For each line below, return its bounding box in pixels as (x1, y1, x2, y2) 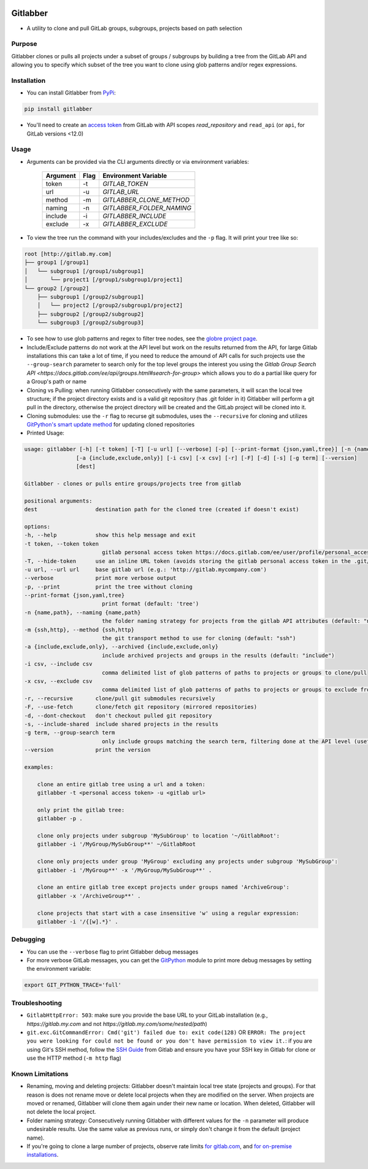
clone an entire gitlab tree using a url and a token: (37, 781, 205, 788)
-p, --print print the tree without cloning (24, 583, 193, 590)
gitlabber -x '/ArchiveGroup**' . (37, 892, 141, 899)
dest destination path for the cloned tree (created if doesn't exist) (24, 506, 300, 513)
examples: (24, 763, 54, 770)
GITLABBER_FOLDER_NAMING (102, 204, 192, 212)
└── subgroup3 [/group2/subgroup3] (37, 319, 144, 326)
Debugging (11, 935, 45, 944)
